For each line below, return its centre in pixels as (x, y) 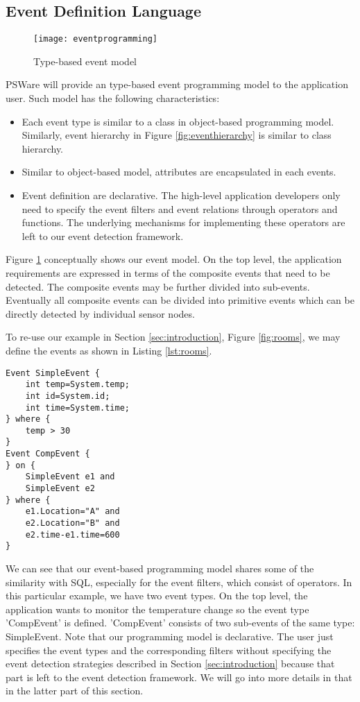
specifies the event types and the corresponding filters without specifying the (169, 650)
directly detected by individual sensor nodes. (100, 313)
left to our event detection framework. (103, 236)
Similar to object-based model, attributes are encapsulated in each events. (179, 172)
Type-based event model (85, 61)
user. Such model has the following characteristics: (113, 98)
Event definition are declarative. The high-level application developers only (181, 195)
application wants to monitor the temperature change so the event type (157, 609)
